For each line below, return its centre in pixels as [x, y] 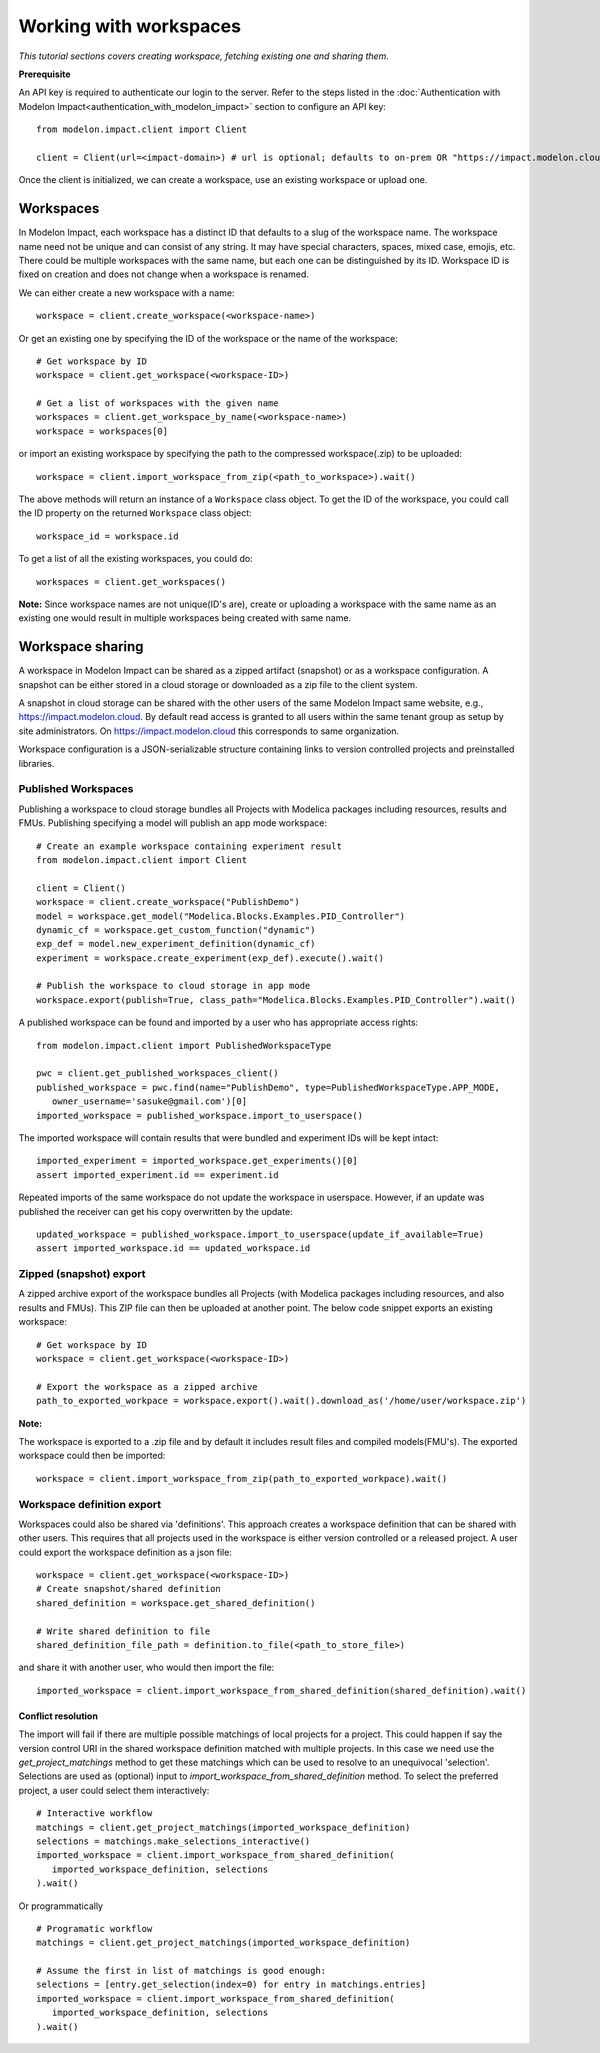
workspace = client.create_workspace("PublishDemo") [168, 902]
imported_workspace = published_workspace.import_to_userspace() [200, 1115]
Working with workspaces [130, 26]
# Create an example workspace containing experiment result [189, 846]
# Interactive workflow [94, 1813]
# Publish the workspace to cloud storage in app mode [173, 986]
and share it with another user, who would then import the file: [146, 1667]
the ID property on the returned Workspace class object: [135, 513]
